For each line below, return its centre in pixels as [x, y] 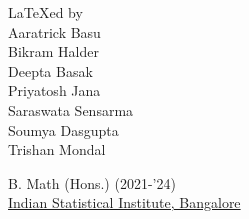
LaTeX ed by [45, 12]
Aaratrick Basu [54, 31]
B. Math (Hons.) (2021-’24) [92, 182]
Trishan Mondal [57, 149]
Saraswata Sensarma [71, 109]
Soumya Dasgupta [63, 129]
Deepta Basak [50, 70]
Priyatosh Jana [54, 90]
